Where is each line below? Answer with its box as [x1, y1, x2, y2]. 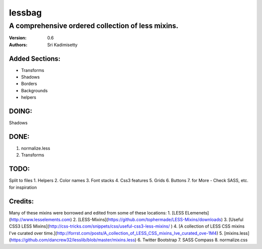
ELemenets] [185, 210, 209, 216]
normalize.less [21, 146, 50, 151]
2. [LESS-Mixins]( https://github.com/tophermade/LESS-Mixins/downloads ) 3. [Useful [73, 216, 244, 223]
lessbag [9, 7, 42, 18]
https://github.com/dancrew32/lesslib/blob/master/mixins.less [10, 237, 135, 243]
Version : [9, 35, 27, 41]
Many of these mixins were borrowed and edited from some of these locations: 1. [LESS [9, 210, 184, 216]
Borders [21, 81, 37, 87]
